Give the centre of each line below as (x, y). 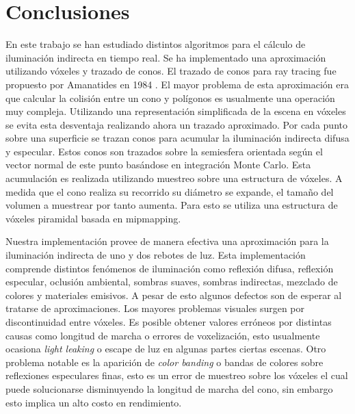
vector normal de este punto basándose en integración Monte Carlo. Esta (158, 165)
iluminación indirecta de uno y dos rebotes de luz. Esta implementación (156, 255)
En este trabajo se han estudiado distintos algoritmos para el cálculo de (156, 44)
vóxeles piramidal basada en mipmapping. (93, 218)
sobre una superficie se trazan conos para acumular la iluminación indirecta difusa (177, 138)
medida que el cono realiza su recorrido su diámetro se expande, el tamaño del (170, 191)
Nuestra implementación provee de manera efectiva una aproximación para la (167, 241)
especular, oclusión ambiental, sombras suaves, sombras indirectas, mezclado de (172, 282)
